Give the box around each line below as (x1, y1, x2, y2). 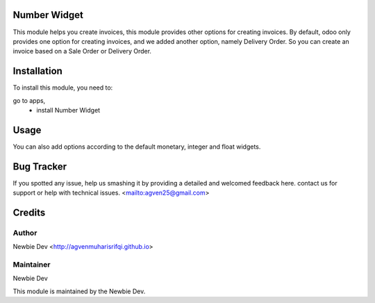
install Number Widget (36, 106, 101, 114)
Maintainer (12, 260, 51, 270)
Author (12, 228, 37, 238)
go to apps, (12, 96, 46, 104)
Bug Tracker (12, 161, 67, 172)
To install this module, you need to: (12, 83, 113, 92)
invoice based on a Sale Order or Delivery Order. (12, 47, 152, 56)
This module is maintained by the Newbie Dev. (12, 287, 146, 295)
